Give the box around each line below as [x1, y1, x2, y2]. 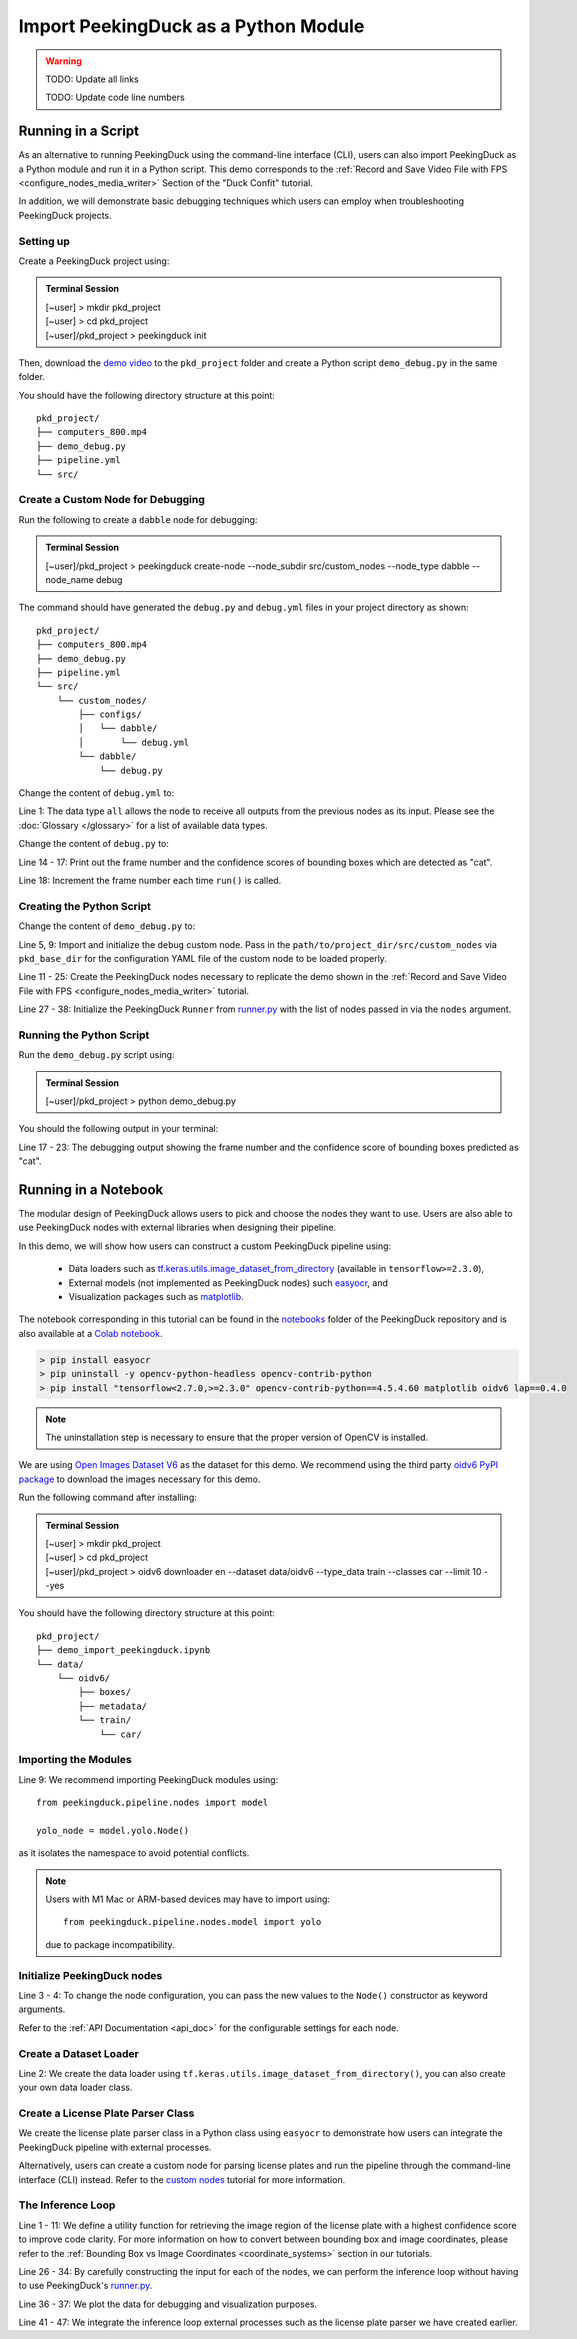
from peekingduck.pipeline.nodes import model [36, 1797, 269, 1809]
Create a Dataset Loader [18, 2046, 139, 2060]
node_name [45, 573, 94, 585]
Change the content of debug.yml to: [18, 787, 175, 799]
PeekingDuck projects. [18, 209, 112, 221]
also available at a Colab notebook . [18, 1327, 163, 1339]
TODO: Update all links [45, 73, 139, 85]
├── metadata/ [78, 1700, 148, 1712]
